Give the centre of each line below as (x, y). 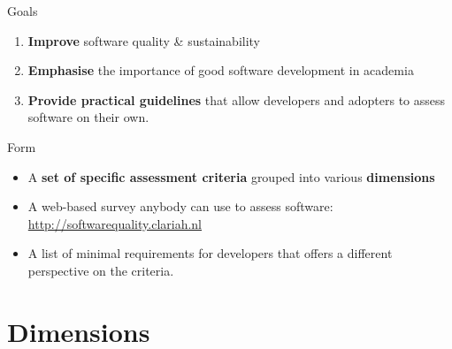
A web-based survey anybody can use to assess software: (180, 206)
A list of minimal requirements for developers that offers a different (210, 253)
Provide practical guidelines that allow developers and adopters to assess (237, 99)
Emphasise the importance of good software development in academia (221, 70)
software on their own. (88, 117)
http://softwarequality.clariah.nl (115, 223)
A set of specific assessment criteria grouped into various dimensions (231, 176)
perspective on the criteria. (101, 270)
